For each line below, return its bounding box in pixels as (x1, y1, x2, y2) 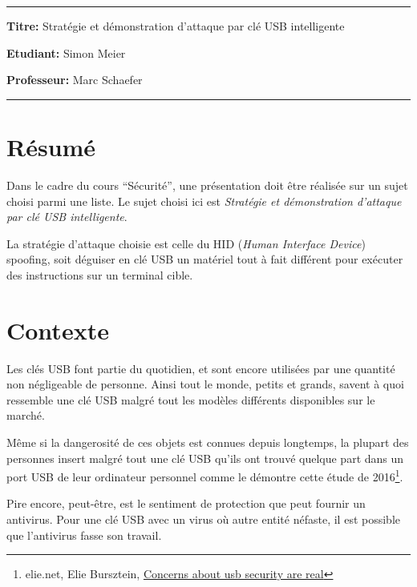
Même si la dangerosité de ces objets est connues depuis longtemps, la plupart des (6, 433, 409, 450)
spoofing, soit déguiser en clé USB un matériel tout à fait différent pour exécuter (6, 251, 403, 267)
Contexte (6, 313, 109, 346)
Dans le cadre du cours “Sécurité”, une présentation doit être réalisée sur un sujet (6, 176, 408, 193)
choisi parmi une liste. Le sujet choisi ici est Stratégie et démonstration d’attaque (6, 192, 402, 209)
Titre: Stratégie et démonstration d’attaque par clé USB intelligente (6, 18, 345, 34)
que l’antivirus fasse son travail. (6, 526, 162, 543)
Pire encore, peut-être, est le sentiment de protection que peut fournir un (6, 495, 366, 512)
